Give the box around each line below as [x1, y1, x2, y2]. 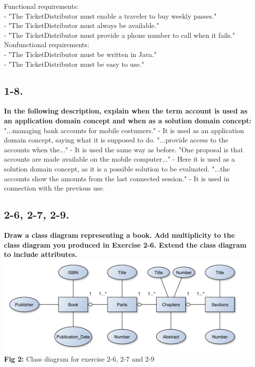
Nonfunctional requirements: [4, 39, 89, 50]
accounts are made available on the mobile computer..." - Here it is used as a [4, 154, 235, 164]
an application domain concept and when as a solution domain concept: [4, 115, 252, 125]
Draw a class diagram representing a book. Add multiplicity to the [4, 229, 235, 240]
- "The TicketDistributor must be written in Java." [4, 49, 157, 59]
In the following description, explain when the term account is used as [4, 106, 248, 116]
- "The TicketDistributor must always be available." [4, 20, 159, 30]
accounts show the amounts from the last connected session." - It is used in [4, 173, 229, 183]
